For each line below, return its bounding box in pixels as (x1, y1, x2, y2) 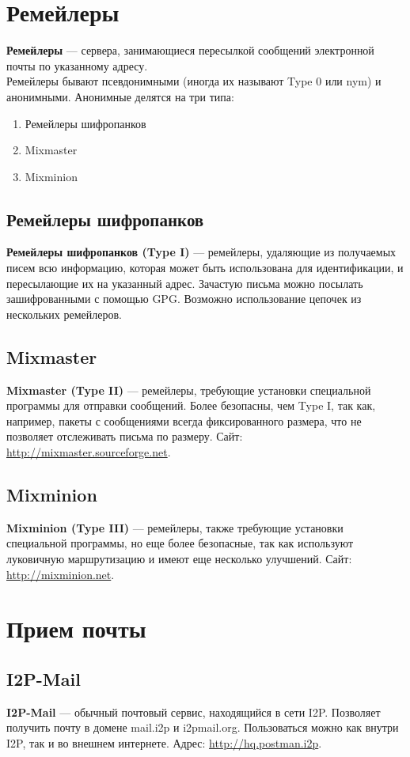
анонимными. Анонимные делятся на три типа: (6, 88, 234, 104)
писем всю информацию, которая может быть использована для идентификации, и (6, 259, 404, 276)
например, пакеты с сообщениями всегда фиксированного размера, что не (6, 412, 362, 429)
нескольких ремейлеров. (6, 305, 122, 322)
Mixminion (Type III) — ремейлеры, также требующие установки (6, 519, 344, 536)
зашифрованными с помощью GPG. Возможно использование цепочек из (6, 290, 362, 307)
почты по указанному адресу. (6, 57, 148, 74)
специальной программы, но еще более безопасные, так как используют (6, 535, 354, 551)
